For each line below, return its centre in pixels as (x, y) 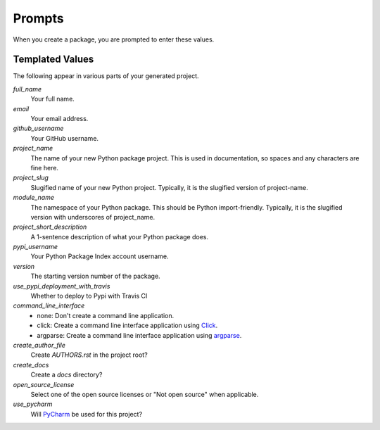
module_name (34, 198)
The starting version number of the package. (96, 276)
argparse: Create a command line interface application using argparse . (139, 335)
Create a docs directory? (66, 375)
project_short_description (50, 227)
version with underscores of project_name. (93, 217)
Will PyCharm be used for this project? (87, 414)
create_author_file (39, 345)
